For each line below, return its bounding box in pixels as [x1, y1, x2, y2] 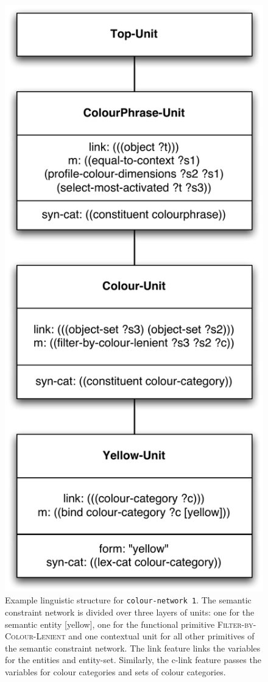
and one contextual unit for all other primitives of [68, 630, 255, 642]
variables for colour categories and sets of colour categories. [5, 665, 226, 678]
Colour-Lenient [5, 630, 66, 642]
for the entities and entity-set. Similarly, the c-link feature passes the [5, 653, 261, 666]
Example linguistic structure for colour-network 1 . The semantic [5, 594, 252, 606]
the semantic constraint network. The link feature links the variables [5, 641, 261, 654]
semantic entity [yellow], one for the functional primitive [5, 617, 215, 630]
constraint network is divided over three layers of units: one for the [5, 605, 255, 618]
